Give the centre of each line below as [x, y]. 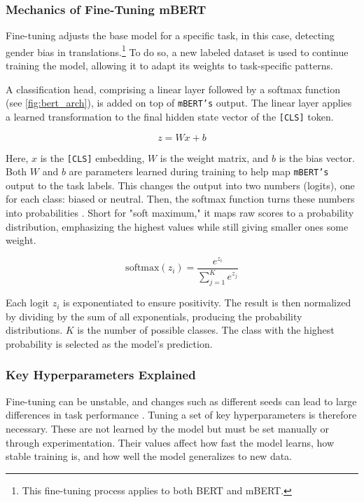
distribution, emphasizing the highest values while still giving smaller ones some [177, 226]
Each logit [28, 303]
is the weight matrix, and [214, 157]
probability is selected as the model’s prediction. [109, 343]
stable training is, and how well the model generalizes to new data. [149, 456]
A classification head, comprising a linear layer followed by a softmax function [173, 89]
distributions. [34, 330]
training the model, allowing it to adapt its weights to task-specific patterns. [169, 66]
